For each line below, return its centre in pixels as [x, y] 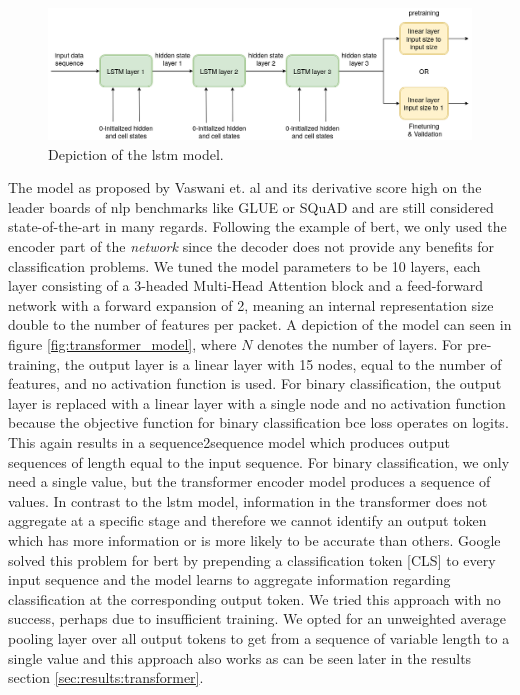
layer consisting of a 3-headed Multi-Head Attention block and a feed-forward [246, 285]
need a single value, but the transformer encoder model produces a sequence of [249, 481]
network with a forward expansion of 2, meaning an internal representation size [251, 304]
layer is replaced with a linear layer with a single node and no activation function [257, 402]
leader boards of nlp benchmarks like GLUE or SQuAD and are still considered [251, 206]
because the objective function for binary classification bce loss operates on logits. [258, 422]
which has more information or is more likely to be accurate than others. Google [254, 539]
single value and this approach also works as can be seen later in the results [240, 657]
